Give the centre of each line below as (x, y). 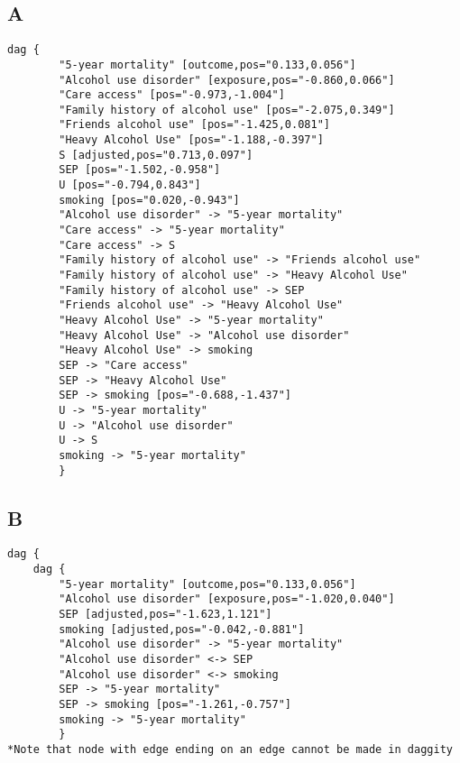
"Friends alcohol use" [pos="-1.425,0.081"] (194, 125)
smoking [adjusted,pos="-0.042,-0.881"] (182, 629)
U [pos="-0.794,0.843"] (130, 185)
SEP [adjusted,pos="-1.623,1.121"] (166, 615)
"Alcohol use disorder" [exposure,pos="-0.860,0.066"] (227, 80)
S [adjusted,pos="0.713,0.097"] (156, 155)
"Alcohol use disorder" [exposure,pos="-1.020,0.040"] (227, 599)
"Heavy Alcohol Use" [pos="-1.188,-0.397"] (191, 140)
